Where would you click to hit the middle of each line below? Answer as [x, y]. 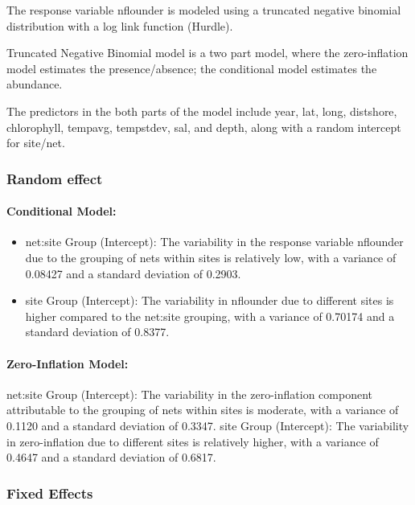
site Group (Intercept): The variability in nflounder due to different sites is [210, 300]
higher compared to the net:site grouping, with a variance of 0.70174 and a [210, 316]
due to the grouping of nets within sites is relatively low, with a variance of [211, 257]
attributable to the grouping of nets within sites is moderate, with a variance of [203, 410]
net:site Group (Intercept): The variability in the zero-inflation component [189, 394]
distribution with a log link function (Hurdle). [120, 25]
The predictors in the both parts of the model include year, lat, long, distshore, [202, 111]
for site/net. [36, 143]
